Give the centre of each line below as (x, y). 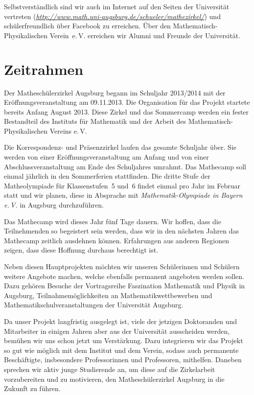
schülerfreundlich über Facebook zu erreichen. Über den (87, 26)
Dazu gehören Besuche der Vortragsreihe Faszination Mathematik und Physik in (125, 286)
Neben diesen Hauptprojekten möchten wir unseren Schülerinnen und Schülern (122, 266)
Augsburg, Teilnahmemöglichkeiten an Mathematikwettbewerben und (108, 295)
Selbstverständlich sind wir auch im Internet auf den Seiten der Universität (117, 6)
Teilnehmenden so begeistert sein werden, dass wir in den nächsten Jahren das (121, 231)
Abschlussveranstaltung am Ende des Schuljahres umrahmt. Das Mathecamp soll (125, 166)
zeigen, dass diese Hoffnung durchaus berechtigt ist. (81, 250)
